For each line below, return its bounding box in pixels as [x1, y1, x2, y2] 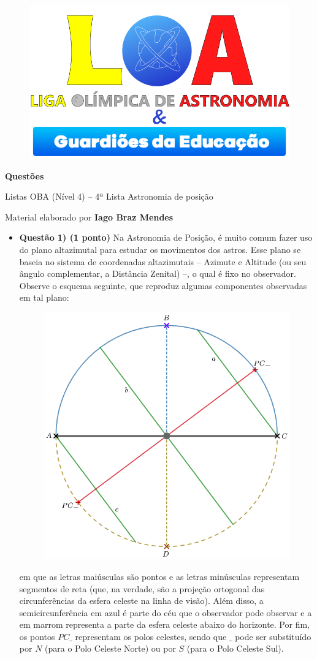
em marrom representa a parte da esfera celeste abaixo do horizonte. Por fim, [19, 618, 310, 631]
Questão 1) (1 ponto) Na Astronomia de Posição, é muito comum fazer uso [19, 231, 313, 244]
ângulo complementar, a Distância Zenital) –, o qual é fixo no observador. [19, 267, 296, 280]
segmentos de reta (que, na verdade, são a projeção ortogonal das [19, 582, 265, 595]
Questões [5, 169, 44, 182]
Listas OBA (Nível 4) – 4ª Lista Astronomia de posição [5, 190, 213, 203]
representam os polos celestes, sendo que [75, 630, 227, 642]
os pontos [19, 630, 55, 642]
